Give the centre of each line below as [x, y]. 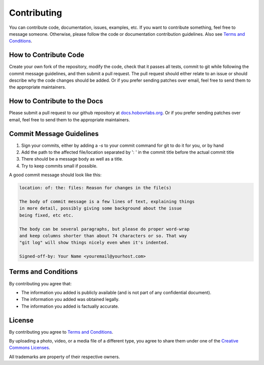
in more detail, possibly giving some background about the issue [100, 208]
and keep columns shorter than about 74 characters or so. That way [103, 236]
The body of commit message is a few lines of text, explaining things [107, 201]
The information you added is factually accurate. [70, 306]
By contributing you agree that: [40, 283]
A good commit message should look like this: [55, 175]
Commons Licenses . [30, 348]
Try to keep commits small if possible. [59, 166]
